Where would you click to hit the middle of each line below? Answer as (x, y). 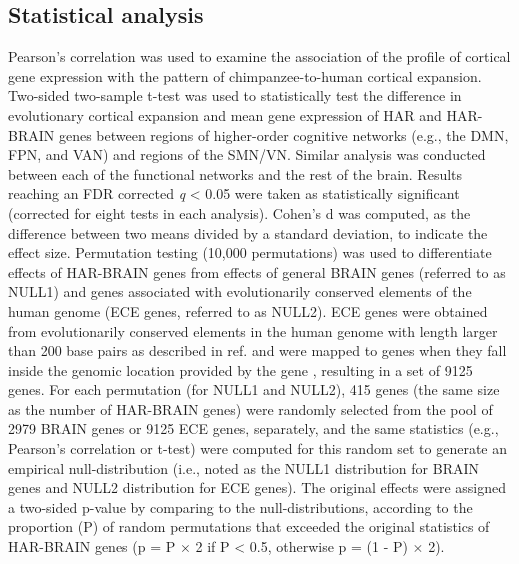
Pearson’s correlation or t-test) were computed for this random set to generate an (258, 448)
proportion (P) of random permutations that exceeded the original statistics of (249, 526)
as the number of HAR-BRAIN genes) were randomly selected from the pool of (250, 408)
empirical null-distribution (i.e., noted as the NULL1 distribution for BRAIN (244, 467)
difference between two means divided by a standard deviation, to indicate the (248, 232)
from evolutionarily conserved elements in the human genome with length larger (253, 330)
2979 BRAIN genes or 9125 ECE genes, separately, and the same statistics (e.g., (253, 428)
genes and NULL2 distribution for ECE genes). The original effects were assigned (257, 487)
